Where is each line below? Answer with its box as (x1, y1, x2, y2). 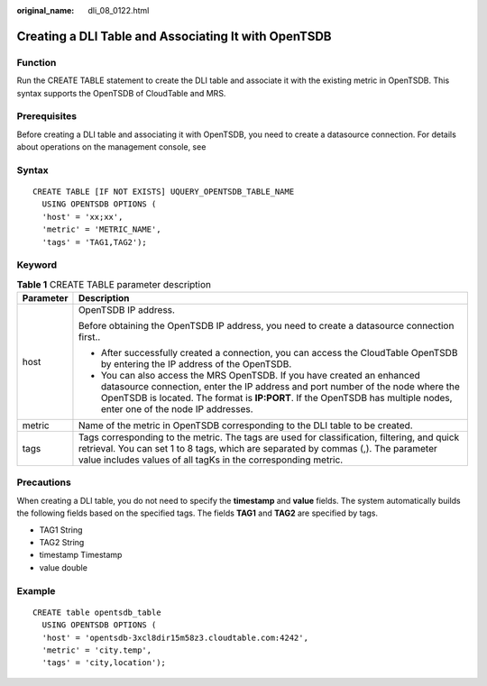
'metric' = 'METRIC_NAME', (41, 224, 161, 234)
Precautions (16, 476, 71, 489)
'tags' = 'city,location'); (41, 658, 167, 668)
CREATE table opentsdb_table (32, 607, 161, 617)
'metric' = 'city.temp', (41, 645, 152, 655)
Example (16, 584, 56, 597)
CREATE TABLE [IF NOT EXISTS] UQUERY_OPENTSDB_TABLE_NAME (32, 187, 295, 197)
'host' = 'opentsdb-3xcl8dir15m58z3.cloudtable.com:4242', (41, 632, 308, 643)
